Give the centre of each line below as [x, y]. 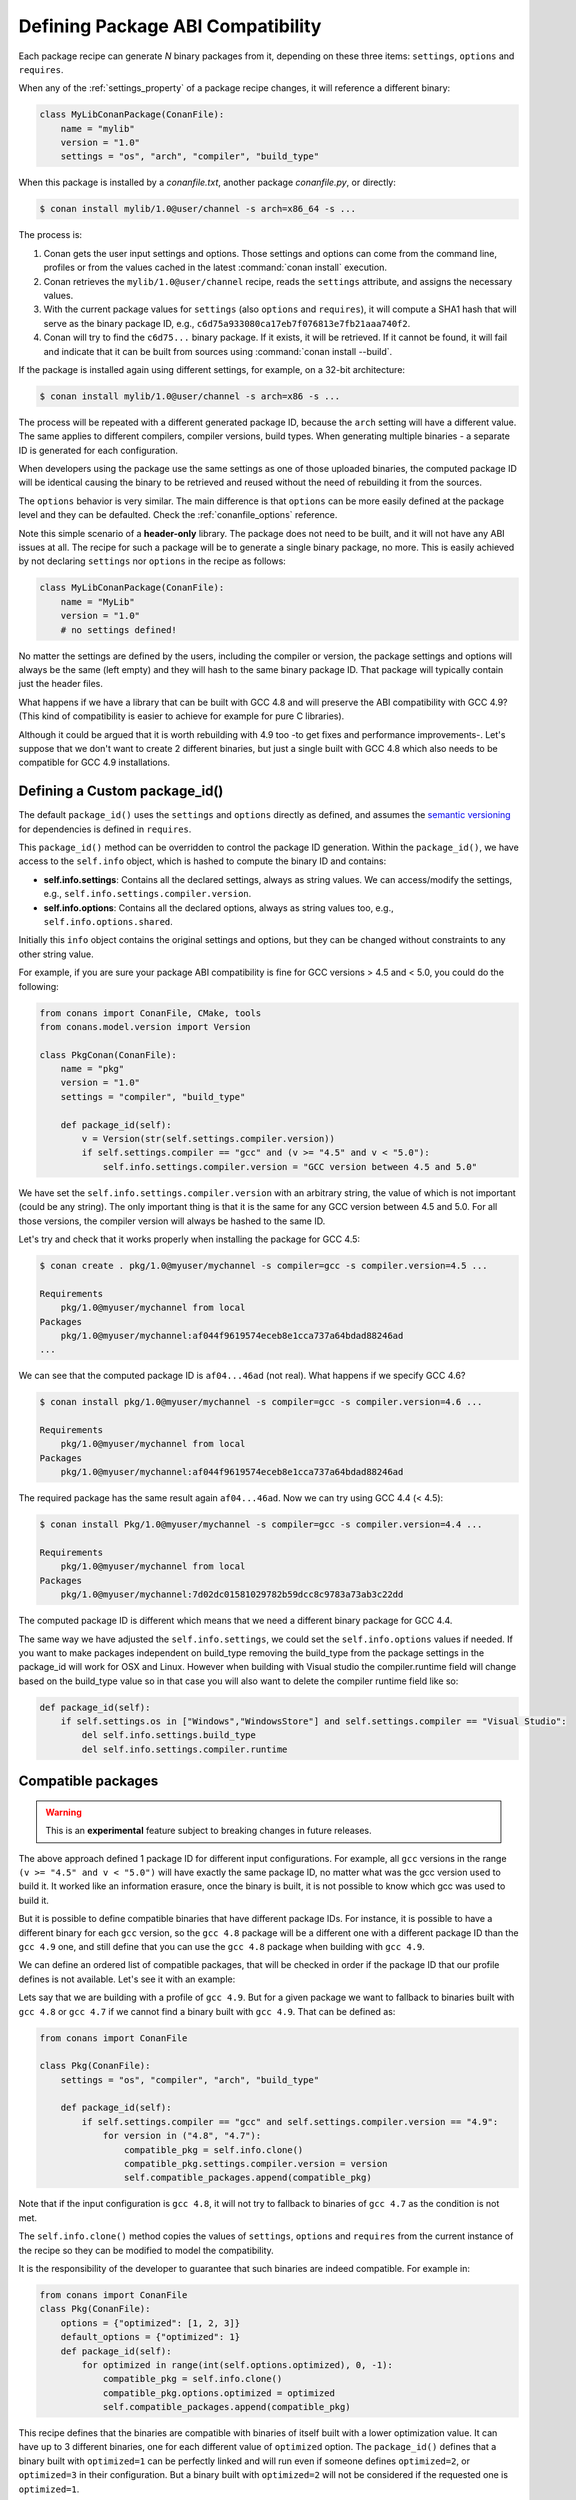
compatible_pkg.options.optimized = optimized [218, 2393]
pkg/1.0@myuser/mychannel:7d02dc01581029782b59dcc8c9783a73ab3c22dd [232, 1594]
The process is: [50, 235]
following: [38, 986]
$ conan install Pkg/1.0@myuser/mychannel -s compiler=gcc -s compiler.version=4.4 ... [261, 1524]
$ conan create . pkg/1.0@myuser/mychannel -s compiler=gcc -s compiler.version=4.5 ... [264, 1265]
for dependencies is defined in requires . [105, 829]
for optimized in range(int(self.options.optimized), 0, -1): [237, 2364]
